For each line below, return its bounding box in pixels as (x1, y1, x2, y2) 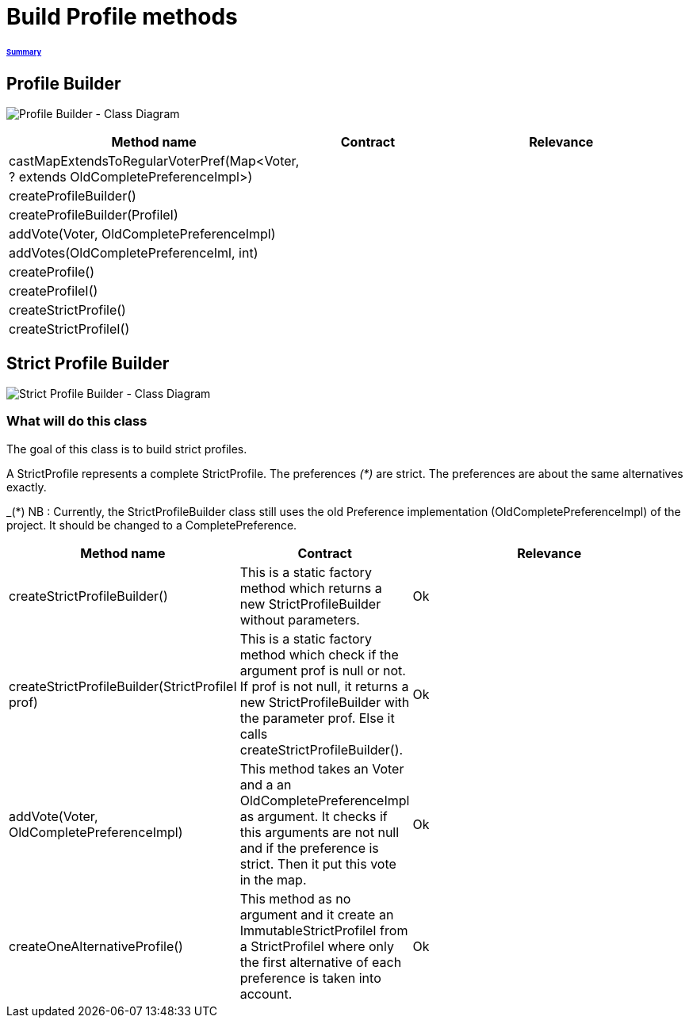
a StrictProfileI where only (239, 938, 394, 954)
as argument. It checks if (239, 808, 388, 824)
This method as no (239, 890, 351, 907)
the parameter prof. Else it (239, 709, 395, 726)
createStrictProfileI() (9, 321, 130, 338)
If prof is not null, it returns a (239, 678, 409, 694)
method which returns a (239, 579, 382, 596)
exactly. (6, 480, 47, 494)
